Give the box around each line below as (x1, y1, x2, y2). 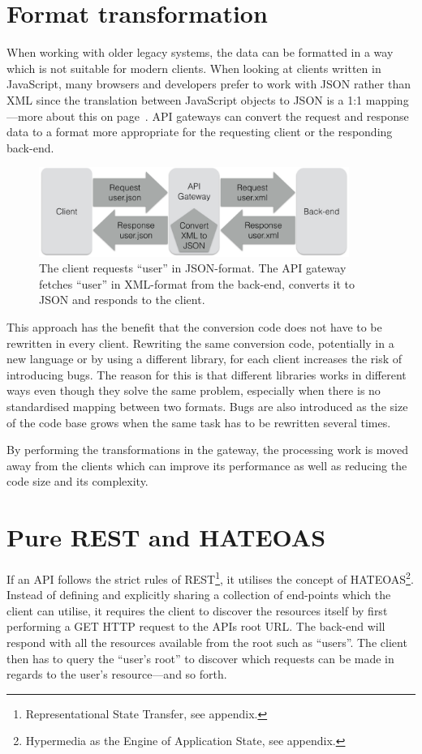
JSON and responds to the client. (39, 291, 205, 308)
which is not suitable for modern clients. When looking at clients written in (6, 59, 381, 76)
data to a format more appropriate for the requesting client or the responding (6, 123, 393, 140)
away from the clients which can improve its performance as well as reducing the (6, 456, 407, 473)
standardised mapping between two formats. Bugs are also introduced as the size (6, 397, 408, 414)
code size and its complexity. (6, 473, 149, 490)
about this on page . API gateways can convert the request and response (46, 107, 409, 124)
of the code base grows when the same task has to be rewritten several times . (6, 413, 391, 431)
